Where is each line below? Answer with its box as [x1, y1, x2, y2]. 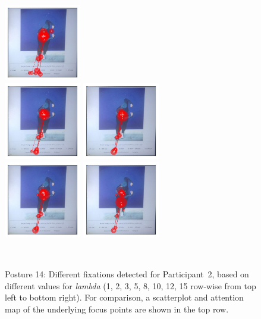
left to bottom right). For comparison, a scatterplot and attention [5, 291, 244, 304]
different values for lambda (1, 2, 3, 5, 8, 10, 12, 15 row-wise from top [5, 279, 256, 292]
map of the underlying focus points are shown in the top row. [5, 302, 229, 315]
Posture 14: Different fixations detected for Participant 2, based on [5, 267, 249, 280]
